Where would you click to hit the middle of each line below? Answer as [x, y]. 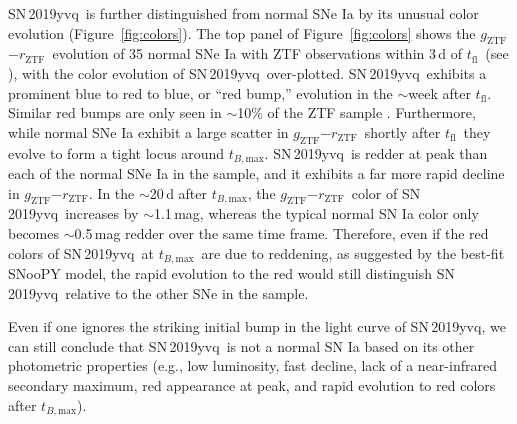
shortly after [402, 131]
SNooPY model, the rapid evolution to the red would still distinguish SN [232, 273]
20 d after [178, 192]
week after [439, 92]
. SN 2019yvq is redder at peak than [376, 152]
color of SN [386, 192]
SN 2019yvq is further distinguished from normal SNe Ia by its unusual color [243, 13]
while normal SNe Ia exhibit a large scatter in [148, 131]
